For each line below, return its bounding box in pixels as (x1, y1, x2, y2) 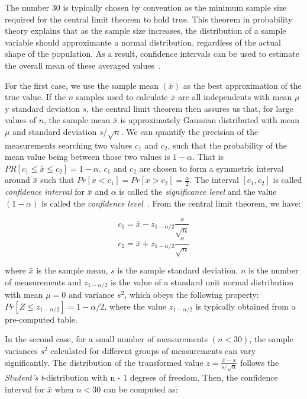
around (5, 173, 30, 186)
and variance (68, 288, 115, 301)
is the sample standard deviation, (117, 264, 238, 276)
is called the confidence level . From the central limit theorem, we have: (41, 197, 301, 209)
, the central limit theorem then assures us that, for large (86, 102, 293, 114)
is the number (248, 264, 299, 276)
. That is (192, 150, 224, 163)
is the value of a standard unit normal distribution (110, 275, 294, 288)
